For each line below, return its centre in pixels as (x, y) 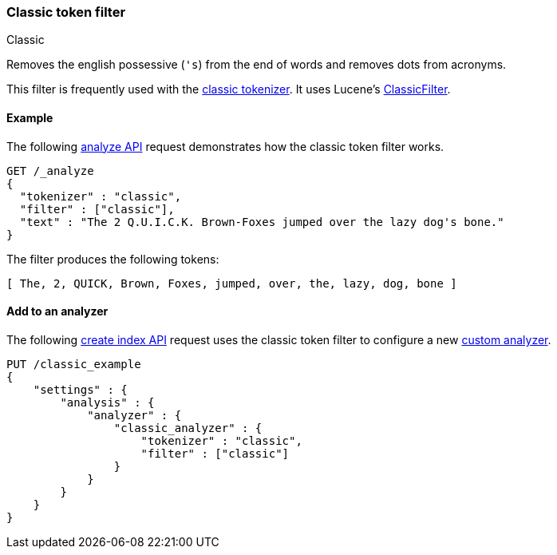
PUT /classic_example (74, 364)
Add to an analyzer (57, 311)
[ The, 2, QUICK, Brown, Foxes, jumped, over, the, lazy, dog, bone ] (232, 283)
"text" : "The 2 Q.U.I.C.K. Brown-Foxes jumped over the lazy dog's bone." (262, 222)
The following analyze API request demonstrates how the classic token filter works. (225, 146)
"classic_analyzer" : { (188, 428)
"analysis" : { (107, 402)
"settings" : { (80, 389)
